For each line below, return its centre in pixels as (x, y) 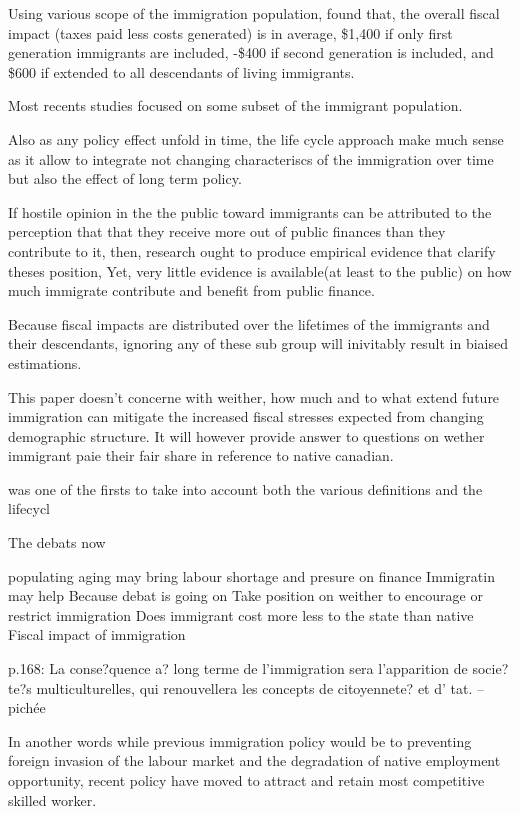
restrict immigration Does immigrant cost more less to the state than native (241, 614)
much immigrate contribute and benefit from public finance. (191, 290)
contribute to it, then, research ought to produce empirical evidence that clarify (252, 250)
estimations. (45, 362)
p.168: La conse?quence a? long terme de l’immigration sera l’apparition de (238, 668)
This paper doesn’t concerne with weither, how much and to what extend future (254, 396)
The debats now (57, 542)
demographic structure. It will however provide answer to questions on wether (246, 435)
